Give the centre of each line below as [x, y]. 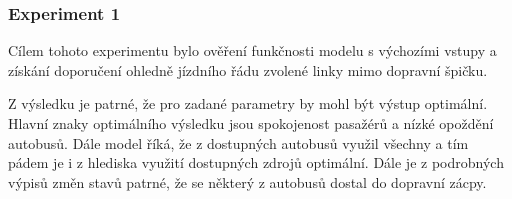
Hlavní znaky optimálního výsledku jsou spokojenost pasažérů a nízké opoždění [251, 123]
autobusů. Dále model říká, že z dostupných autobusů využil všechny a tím [238, 142]
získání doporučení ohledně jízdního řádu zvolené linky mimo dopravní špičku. [248, 69]
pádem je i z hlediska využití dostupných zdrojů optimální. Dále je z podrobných [256, 162]
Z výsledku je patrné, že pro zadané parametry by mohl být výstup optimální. [248, 103]
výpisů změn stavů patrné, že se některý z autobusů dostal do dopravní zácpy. [247, 181]
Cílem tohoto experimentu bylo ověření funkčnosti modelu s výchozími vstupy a [252, 50]
